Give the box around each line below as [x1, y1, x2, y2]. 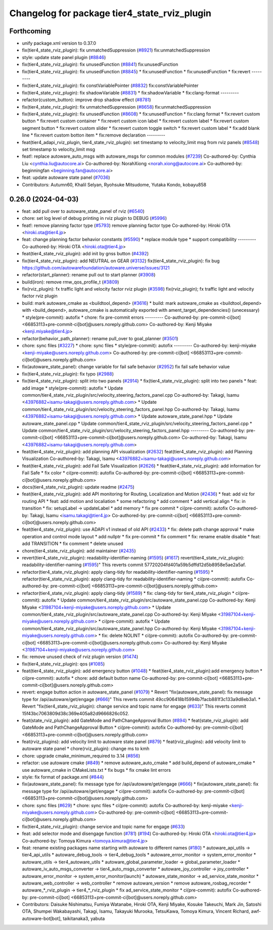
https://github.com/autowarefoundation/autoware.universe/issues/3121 [22, 264, 170, 270]
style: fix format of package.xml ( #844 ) [22, 774, 104, 780]
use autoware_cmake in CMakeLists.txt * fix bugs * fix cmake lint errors [22, 767, 171, 773]
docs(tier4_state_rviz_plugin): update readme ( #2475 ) [22, 484, 135, 490]
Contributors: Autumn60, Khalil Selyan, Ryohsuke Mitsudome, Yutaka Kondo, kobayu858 [22, 181, 207, 188]
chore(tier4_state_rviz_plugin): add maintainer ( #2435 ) [22, 547, 136, 553]
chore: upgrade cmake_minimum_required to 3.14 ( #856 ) [22, 753, 141, 759]
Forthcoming [9, 27, 51, 35]
